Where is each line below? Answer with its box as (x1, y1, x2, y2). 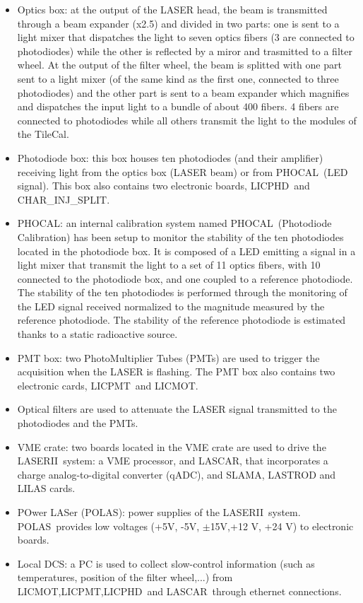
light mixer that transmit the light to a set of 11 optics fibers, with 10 (17, 257, 321, 272)
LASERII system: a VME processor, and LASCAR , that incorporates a (17, 453, 328, 468)
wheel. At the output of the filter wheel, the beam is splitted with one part (17, 57, 342, 72)
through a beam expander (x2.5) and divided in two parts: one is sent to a (17, 16, 340, 30)
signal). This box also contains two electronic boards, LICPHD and (17, 178, 310, 193)
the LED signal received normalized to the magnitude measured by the (17, 298, 325, 313)
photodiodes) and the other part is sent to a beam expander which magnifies (17, 85, 350, 100)
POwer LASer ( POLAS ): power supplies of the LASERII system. (17, 505, 301, 519)
